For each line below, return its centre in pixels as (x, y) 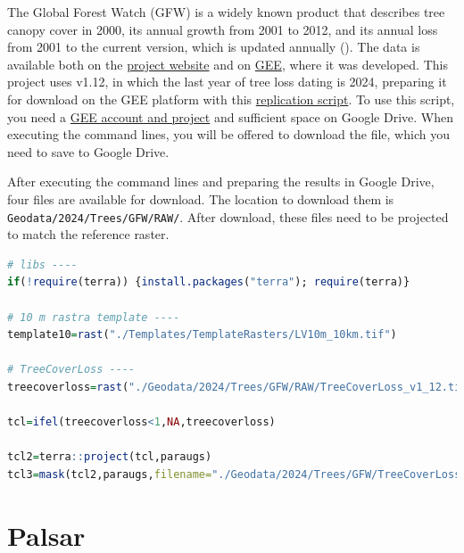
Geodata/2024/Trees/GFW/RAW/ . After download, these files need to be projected (228, 216)
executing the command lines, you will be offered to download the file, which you (228, 134)
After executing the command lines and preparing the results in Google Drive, (221, 182)
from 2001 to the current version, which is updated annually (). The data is (214, 47)
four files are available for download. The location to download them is (201, 198)
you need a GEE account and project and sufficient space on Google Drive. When (230, 116)
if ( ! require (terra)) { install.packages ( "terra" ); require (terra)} (209, 282)
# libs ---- (42, 264)
